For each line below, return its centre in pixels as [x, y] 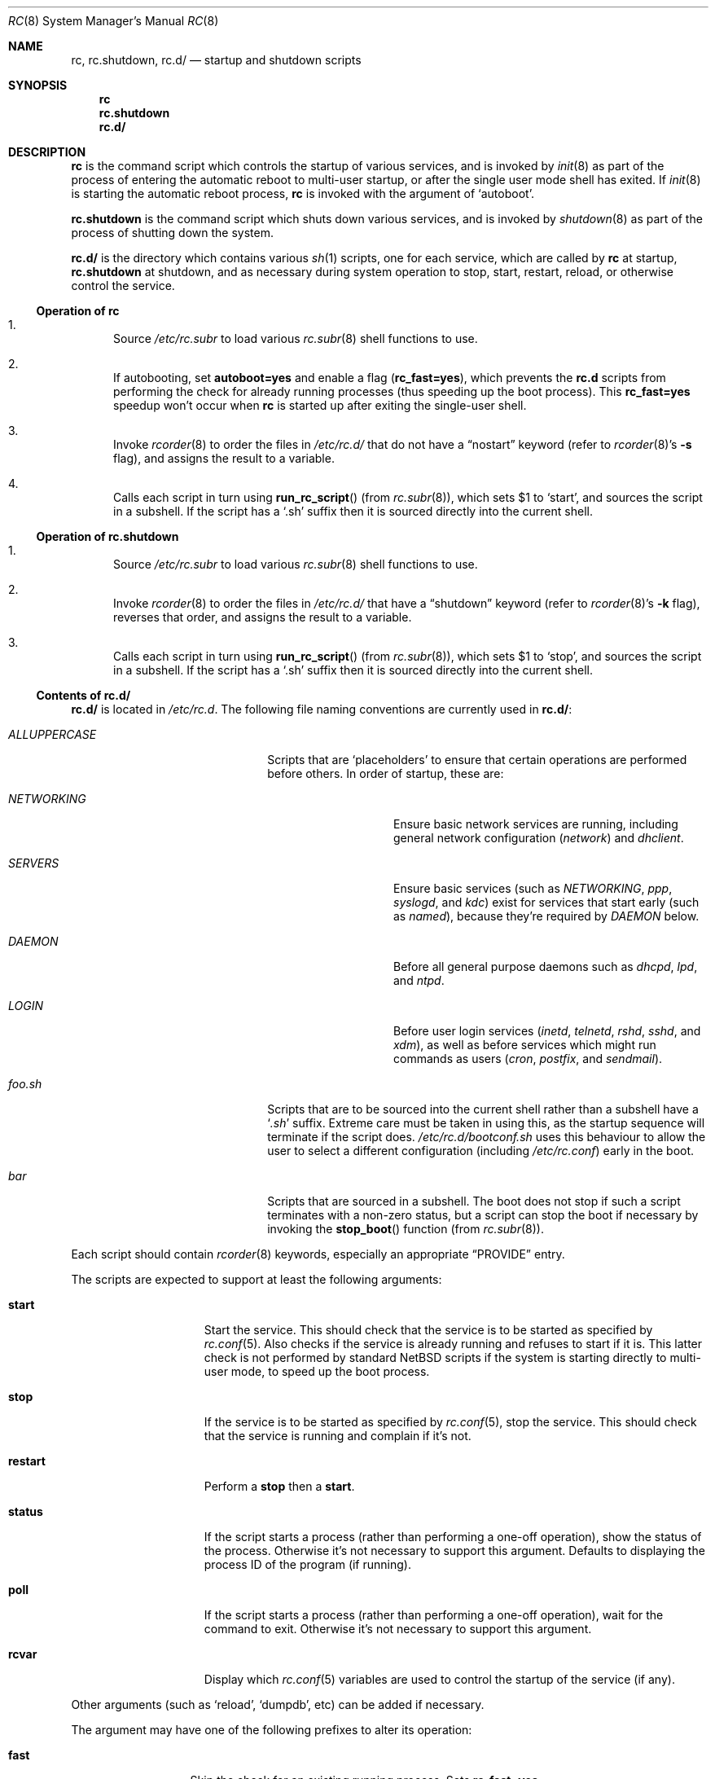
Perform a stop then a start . [279, 1486]
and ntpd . [419, 980]
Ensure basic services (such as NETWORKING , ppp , [533, 888]
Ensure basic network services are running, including [536, 824]
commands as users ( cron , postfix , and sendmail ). [528, 1059]
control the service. [123, 286]
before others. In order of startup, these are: [386, 773]
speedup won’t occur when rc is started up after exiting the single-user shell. [320, 405]
